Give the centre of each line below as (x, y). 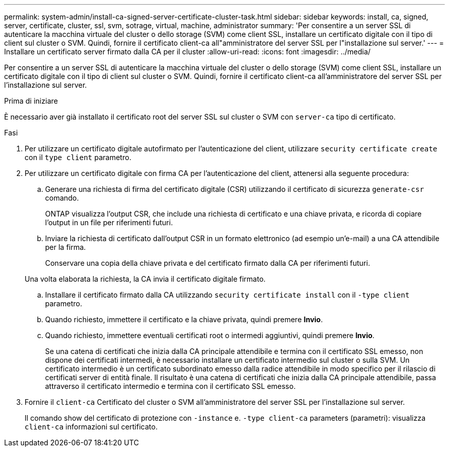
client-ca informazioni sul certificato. (91, 427)
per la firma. (66, 247)
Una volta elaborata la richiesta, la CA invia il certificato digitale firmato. (145, 279)
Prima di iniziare (31, 101)
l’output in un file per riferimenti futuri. (109, 222)
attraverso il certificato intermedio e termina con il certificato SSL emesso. (170, 386)
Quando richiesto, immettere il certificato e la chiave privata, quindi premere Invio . (184, 319)
